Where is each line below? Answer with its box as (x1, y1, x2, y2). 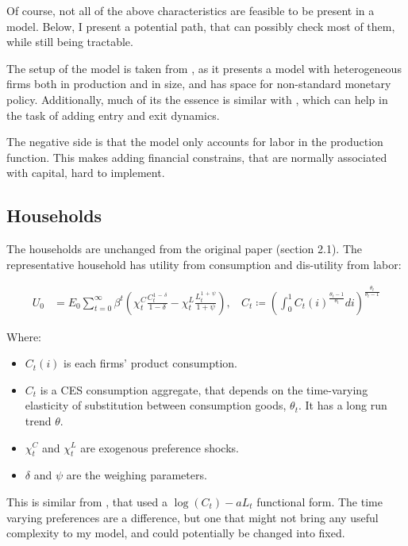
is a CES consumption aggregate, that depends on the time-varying (40, 381, 368, 398)
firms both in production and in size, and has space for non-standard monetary (6, 75, 391, 92)
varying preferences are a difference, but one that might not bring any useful (6, 509, 379, 525)
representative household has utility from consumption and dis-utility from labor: (6, 256, 402, 272)
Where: (6, 328, 41, 344)
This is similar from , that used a (6, 493, 167, 509)
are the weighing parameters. (66, 467, 207, 483)
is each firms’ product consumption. (64, 355, 237, 371)
